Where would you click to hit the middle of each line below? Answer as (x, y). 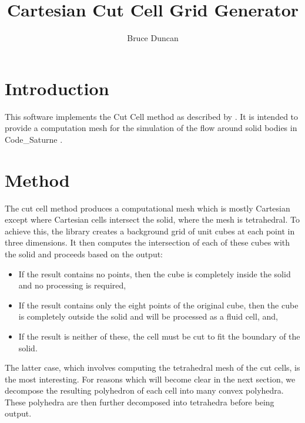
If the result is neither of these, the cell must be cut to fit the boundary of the (159, 336)
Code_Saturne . (34, 139)
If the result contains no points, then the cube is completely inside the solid (155, 273)
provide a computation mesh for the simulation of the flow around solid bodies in (151, 128)
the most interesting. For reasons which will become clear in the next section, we (150, 379)
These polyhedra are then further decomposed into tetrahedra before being (140, 402)
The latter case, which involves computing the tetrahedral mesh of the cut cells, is (152, 367)
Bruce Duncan (153, 38)
